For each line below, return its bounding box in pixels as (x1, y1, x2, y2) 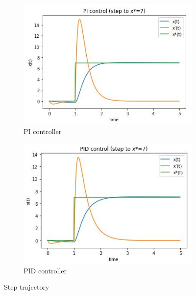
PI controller (24, 126, 62, 136)
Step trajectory (4, 282, 49, 292)
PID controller (24, 265, 67, 275)
